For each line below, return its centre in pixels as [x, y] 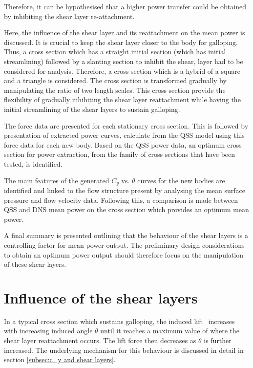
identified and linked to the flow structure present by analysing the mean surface [125, 190]
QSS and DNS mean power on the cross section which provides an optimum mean [126, 209]
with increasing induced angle [48, 331]
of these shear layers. [35, 264]
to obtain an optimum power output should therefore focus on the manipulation [124, 254]
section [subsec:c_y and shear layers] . [60, 359]
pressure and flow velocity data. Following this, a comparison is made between [121, 200]
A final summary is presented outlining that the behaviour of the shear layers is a [126, 235]
